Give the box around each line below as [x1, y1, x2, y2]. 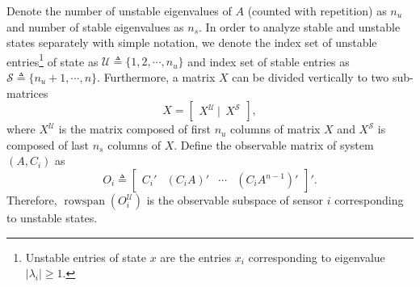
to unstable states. [6, 209, 98, 226]
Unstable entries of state [25, 248, 146, 265]
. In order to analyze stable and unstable [199, 18, 401, 35]
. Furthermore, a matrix [97, 69, 216, 86]
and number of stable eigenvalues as [6, 18, 184, 35]
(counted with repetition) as [247, 2, 387, 19]
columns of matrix [230, 120, 321, 137]
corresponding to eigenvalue [248, 248, 385, 265]
